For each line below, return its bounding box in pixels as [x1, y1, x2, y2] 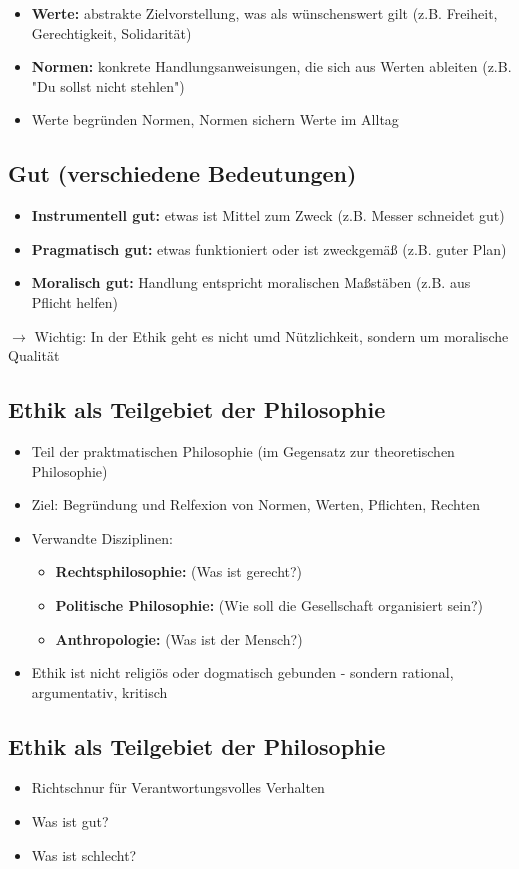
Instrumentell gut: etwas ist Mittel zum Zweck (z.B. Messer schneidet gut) [31, 205, 505, 226]
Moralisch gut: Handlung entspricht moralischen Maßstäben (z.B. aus [31, 272, 471, 293]
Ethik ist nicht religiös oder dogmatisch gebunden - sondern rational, [31, 662, 454, 683]
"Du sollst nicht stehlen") [31, 75, 185, 96]
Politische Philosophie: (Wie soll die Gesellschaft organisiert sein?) [55, 594, 484, 615]
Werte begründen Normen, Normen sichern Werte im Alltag [31, 109, 399, 130]
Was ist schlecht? [31, 844, 137, 865]
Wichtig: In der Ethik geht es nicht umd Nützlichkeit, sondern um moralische [34, 325, 509, 346]
